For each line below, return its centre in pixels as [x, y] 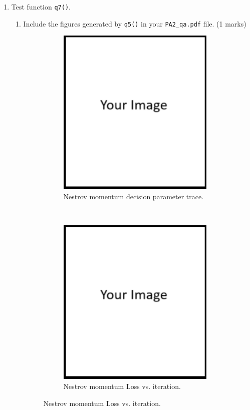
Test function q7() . [41, 7]
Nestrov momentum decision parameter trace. [134, 196]
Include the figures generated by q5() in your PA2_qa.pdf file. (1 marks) [135, 23]
